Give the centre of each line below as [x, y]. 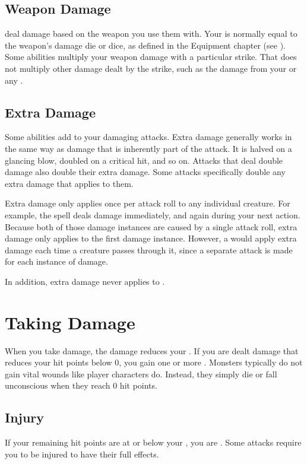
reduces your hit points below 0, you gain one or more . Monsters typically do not [154, 362]
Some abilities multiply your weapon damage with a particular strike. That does [151, 57]
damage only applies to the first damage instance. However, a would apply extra [151, 238]
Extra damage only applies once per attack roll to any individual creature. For [148, 203]
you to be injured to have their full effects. [82, 454]
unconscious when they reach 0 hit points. [81, 385]
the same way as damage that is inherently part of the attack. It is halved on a [148, 148]
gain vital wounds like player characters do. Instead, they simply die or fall [141, 374]
